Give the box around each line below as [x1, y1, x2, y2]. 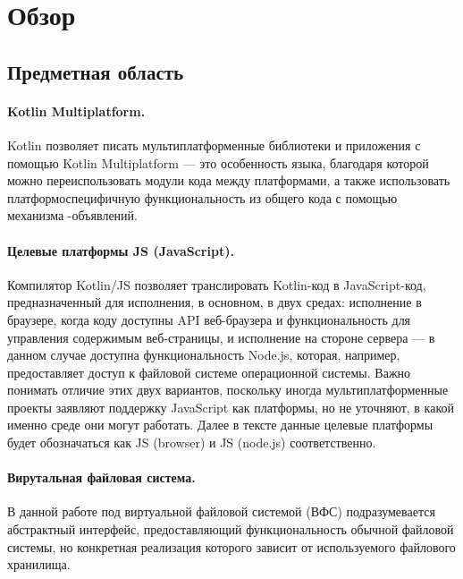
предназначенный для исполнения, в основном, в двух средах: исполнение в [7, 293, 422, 311]
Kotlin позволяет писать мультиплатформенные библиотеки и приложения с [7, 135, 421, 154]
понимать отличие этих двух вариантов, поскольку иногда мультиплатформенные [7, 380, 449, 399]
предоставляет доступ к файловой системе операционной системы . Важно [7, 362, 411, 381]
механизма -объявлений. [7, 206, 138, 225]
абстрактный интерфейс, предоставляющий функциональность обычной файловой [7, 520, 454, 539]
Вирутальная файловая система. [7, 468, 196, 487]
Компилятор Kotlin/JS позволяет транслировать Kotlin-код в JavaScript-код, [7, 275, 426, 294]
